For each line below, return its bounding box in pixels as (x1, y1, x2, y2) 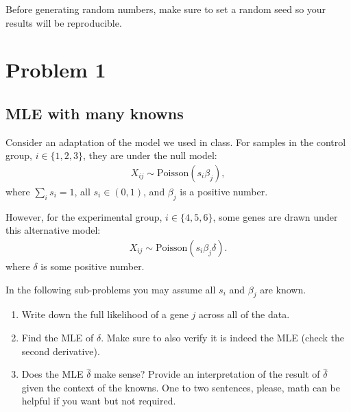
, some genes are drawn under (213, 209, 338, 223)
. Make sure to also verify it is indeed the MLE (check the (101, 330, 345, 344)
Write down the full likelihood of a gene (21, 307, 189, 322)
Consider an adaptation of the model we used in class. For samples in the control (5, 134, 346, 149)
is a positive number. (180, 184, 268, 198)
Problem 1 (5, 56, 106, 84)
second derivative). (21, 343, 100, 358)
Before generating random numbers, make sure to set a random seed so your (5, 2, 326, 16)
